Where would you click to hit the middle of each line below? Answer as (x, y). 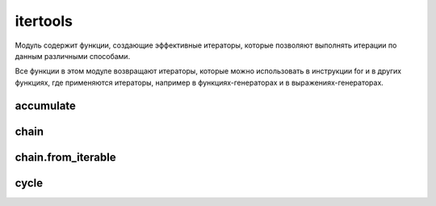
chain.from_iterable (65, 157)
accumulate (46, 105)
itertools (44, 21)
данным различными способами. (73, 56)
